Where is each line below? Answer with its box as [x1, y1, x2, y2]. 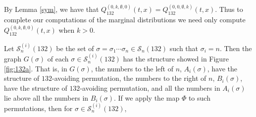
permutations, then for [4, 103, 73, 113]
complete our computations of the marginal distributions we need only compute [4, 14, 246, 25]
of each [47, 54, 69, 64]
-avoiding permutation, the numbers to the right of [52, 73, 206, 83]
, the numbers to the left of [91, 63, 173, 73]
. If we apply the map [114, 92, 180, 103]
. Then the [219, 43, 252, 53]
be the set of [56, 43, 94, 53]
